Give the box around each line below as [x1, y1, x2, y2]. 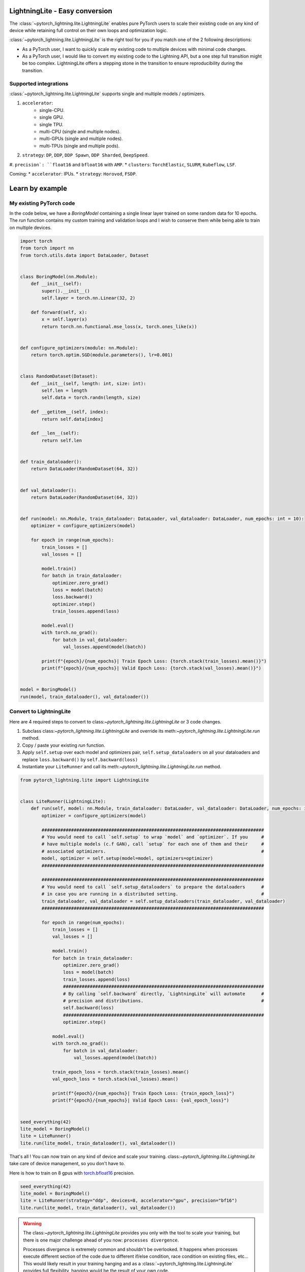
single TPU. [39, 121, 64, 127]
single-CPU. [39, 107, 65, 113]
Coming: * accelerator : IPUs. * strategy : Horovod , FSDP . [9, 170, 137, 177]
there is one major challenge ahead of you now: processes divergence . [23, 1237, 179, 1243]
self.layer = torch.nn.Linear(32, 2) [41, 295, 136, 301]
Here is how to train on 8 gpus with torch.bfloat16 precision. [9, 1170, 135, 1176]
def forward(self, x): [30, 309, 87, 315]
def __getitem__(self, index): [30, 409, 109, 415]
